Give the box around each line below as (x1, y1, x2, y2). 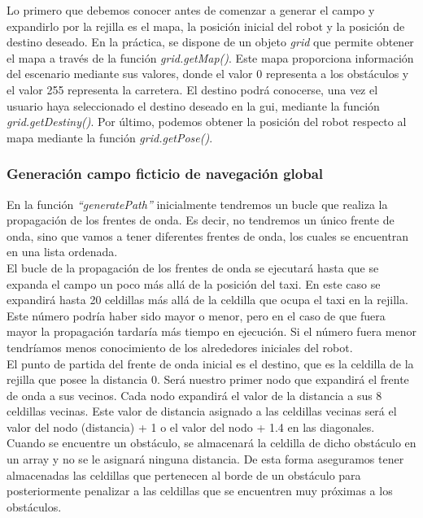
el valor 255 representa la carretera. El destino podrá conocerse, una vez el (7, 81, 378, 98)
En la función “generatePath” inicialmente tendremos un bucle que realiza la (7, 195, 388, 212)
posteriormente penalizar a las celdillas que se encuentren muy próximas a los (7, 482, 393, 499)
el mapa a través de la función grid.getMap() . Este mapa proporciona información (7, 49, 414, 66)
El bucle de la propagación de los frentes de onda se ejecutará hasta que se (7, 259, 379, 276)
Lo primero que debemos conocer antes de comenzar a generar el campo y (7, 2, 375, 18)
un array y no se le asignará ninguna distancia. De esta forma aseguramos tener (7, 451, 404, 468)
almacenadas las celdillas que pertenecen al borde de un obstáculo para (7, 466, 361, 483)
